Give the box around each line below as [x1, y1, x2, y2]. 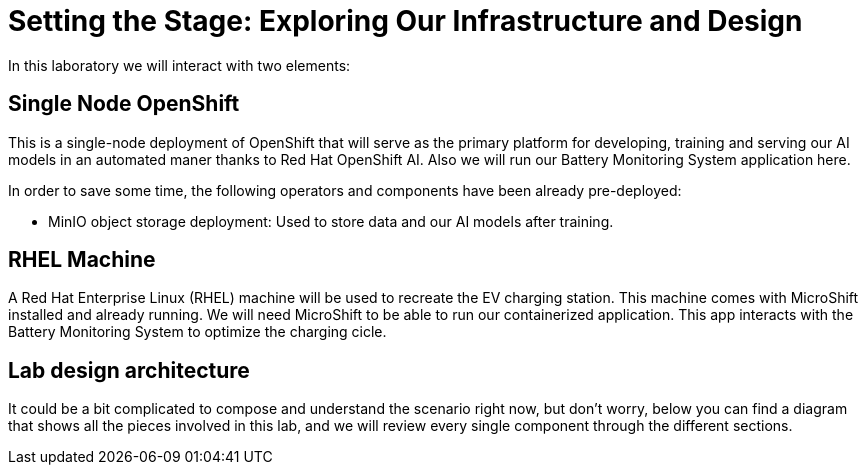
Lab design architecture [8, 357, 250, 383]
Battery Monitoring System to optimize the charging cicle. [8, 323, 387, 341]
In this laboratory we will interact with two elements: [8, 56, 351, 74]
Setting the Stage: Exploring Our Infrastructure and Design [8, 4, 803, 38]
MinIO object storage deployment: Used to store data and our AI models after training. [48, 212, 614, 230]
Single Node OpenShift [8, 91, 240, 117]
